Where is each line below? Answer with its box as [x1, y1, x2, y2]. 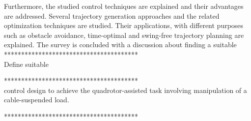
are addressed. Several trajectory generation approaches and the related [4, 10, 220, 21]
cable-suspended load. [4, 94, 69, 105]
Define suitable [4, 59, 49, 69]
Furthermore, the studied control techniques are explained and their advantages [4, 1, 244, 11]
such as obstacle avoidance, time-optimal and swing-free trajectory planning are [4, 30, 244, 40]
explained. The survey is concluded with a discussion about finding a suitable [4, 39, 237, 50]
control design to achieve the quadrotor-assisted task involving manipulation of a [4, 85, 247, 95]
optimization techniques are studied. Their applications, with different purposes [4, 20, 244, 30]
